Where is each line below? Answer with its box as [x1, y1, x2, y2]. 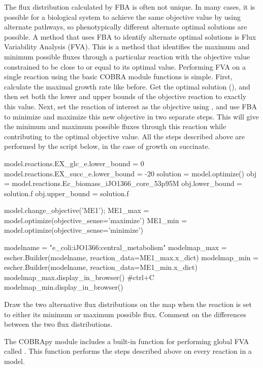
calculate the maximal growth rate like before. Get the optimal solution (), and [4, 81, 250, 91]
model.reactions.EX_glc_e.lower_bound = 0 [4, 158, 144, 168]
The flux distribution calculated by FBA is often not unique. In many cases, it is [4, 2, 255, 12]
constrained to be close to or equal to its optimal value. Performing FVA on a [4, 61, 246, 72]
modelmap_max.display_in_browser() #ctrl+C [4, 271, 154, 282]
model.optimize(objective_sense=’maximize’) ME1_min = [4, 214, 187, 225]
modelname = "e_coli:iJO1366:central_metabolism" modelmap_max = [4, 242, 227, 253]
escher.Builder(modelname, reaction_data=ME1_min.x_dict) [4, 262, 198, 272]
